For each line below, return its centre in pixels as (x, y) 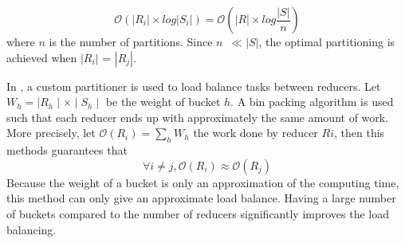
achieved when (42, 57)
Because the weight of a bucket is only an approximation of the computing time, (203, 182)
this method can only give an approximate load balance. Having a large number (201, 198)
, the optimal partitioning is (327, 41)
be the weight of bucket (163, 102)
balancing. (31, 229)
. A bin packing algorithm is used (312, 102)
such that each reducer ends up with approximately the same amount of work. (198, 117)
